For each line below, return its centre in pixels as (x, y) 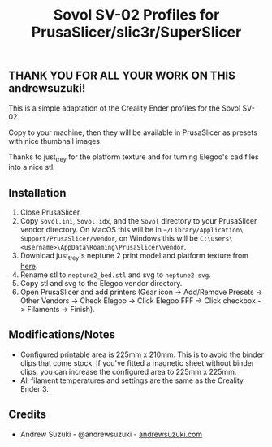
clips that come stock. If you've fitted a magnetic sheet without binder (137, 362)
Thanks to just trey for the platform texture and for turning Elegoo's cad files (134, 158)
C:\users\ (216, 239)
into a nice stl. (32, 167)
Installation (37, 193)
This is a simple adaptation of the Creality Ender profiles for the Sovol (125, 108)
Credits (28, 415)
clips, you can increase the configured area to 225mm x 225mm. (128, 371)
